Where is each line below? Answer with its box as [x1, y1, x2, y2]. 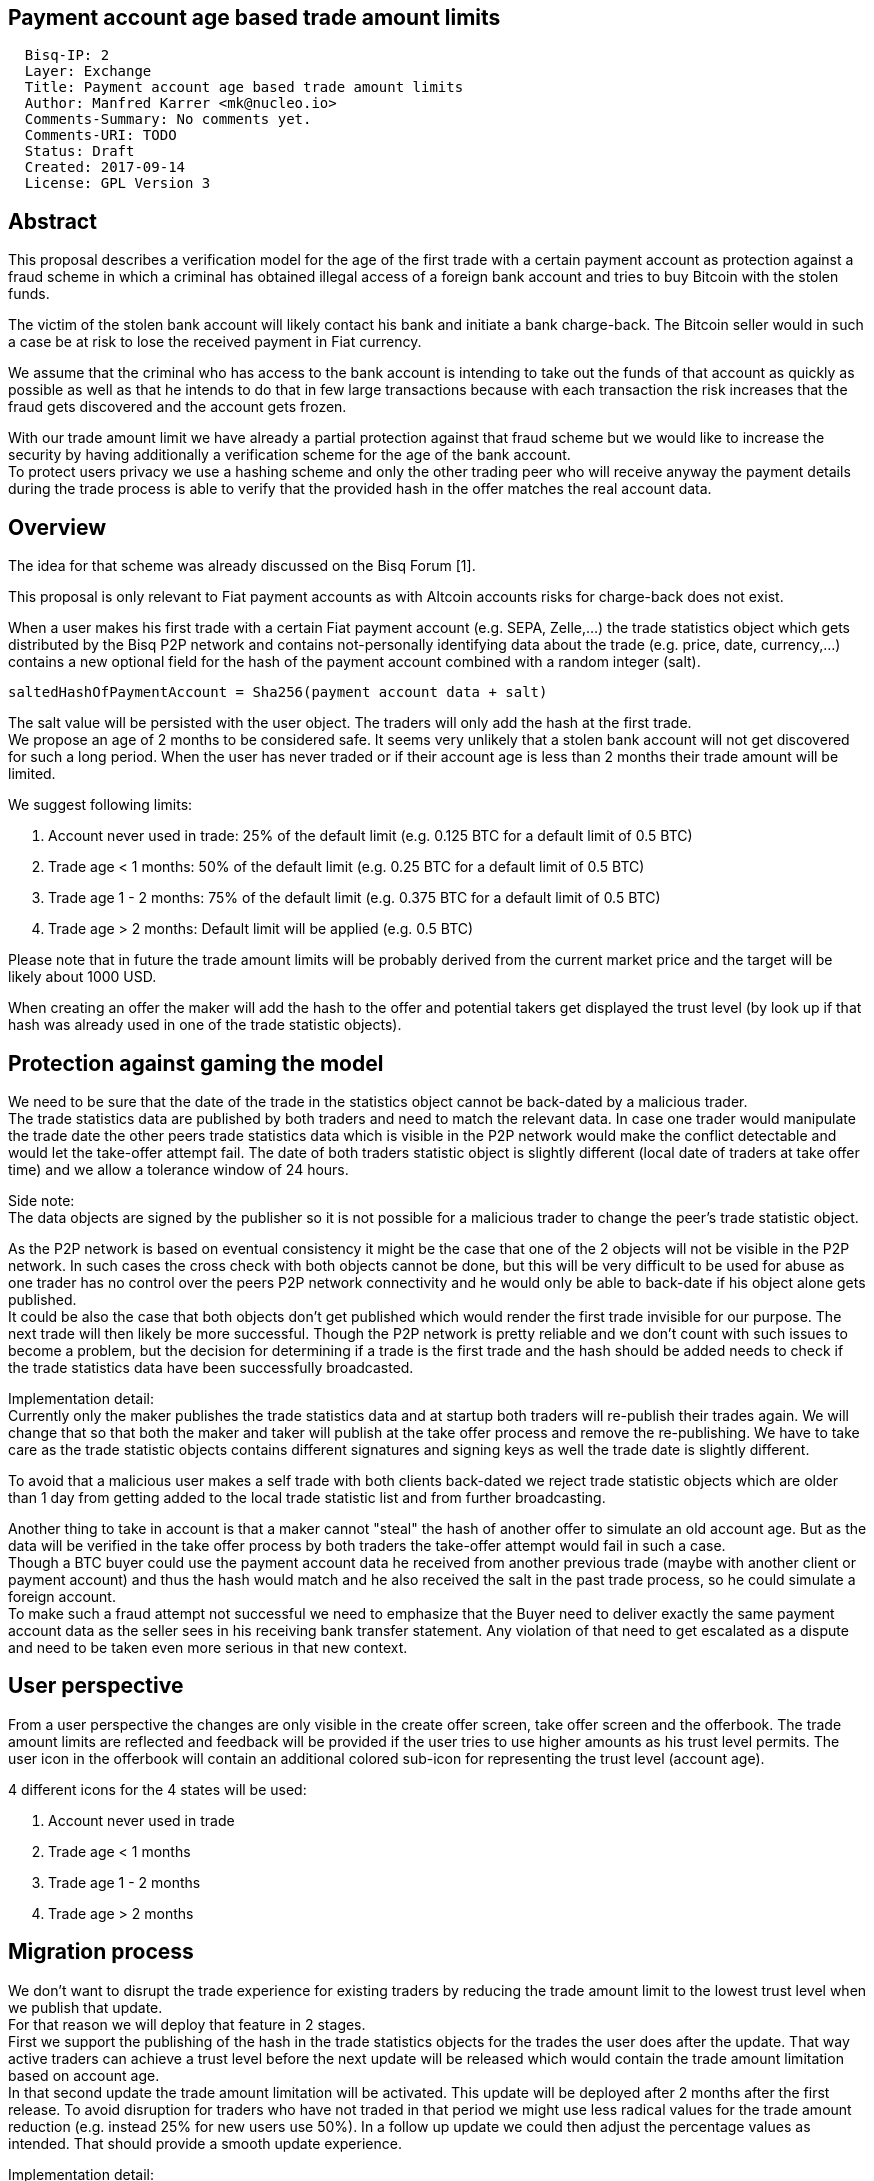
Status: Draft [24, 143, 135, 160]
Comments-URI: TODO [24, 127, 177, 144]
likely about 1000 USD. [8, 968, 157, 986]
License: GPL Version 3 [24, 175, 211, 192]
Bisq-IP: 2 [24, 47, 110, 64]
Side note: [8, 1191, 75, 1209]
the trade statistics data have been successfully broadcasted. [8, 1358, 414, 1376]
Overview [8, 514, 107, 540]
